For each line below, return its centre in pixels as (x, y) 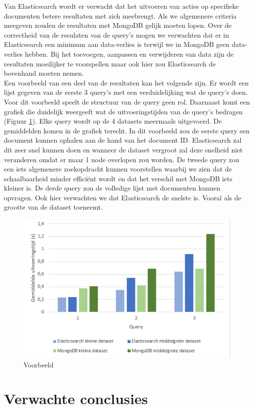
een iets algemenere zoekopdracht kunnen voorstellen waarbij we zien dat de (118, 169)
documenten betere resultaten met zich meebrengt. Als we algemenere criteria (120, 15)
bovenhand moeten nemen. (44, 73)
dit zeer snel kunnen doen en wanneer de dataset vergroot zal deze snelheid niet (123, 149)
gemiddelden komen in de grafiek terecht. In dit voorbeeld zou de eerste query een (127, 130)
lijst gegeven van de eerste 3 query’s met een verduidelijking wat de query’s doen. (126, 92)
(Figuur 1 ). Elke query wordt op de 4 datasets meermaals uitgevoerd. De (113, 121)
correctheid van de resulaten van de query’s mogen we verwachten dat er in (116, 34)
